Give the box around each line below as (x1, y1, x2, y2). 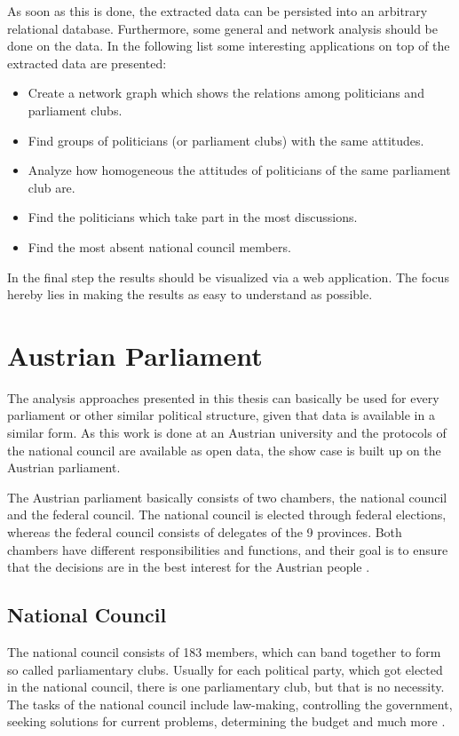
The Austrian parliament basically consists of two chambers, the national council (7, 487, 447, 506)
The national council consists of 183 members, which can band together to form (7, 642, 441, 661)
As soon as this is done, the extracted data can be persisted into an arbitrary (7, 2, 428, 20)
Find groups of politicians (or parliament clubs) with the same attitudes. (28, 131, 424, 149)
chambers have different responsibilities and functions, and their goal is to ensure (7, 540, 448, 558)
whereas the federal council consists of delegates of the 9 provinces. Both (7, 523, 402, 541)
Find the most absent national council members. (28, 237, 291, 256)
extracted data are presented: (7, 53, 167, 72)
